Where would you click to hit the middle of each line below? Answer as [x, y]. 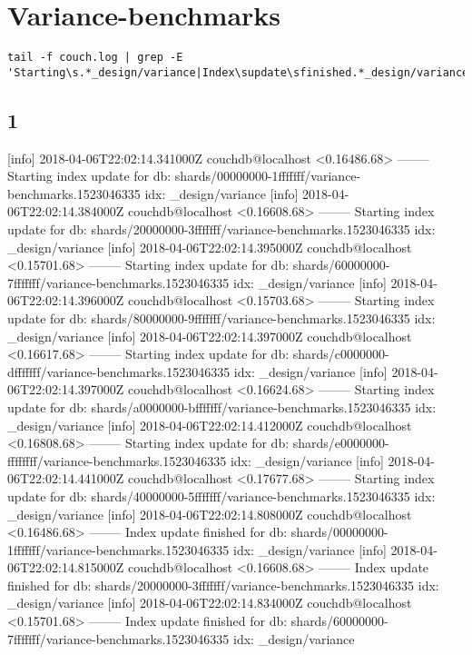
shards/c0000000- [341, 354]
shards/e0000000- [341, 443]
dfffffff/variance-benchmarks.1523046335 [119, 371]
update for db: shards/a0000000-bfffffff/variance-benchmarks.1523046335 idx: [222, 407]
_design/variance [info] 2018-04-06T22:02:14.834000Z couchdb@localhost [210, 603]
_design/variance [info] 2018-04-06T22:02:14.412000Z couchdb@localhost [210, 425]
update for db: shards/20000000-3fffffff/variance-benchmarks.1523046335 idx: [221, 229]
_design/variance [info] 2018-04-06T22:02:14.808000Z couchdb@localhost [210, 514]
